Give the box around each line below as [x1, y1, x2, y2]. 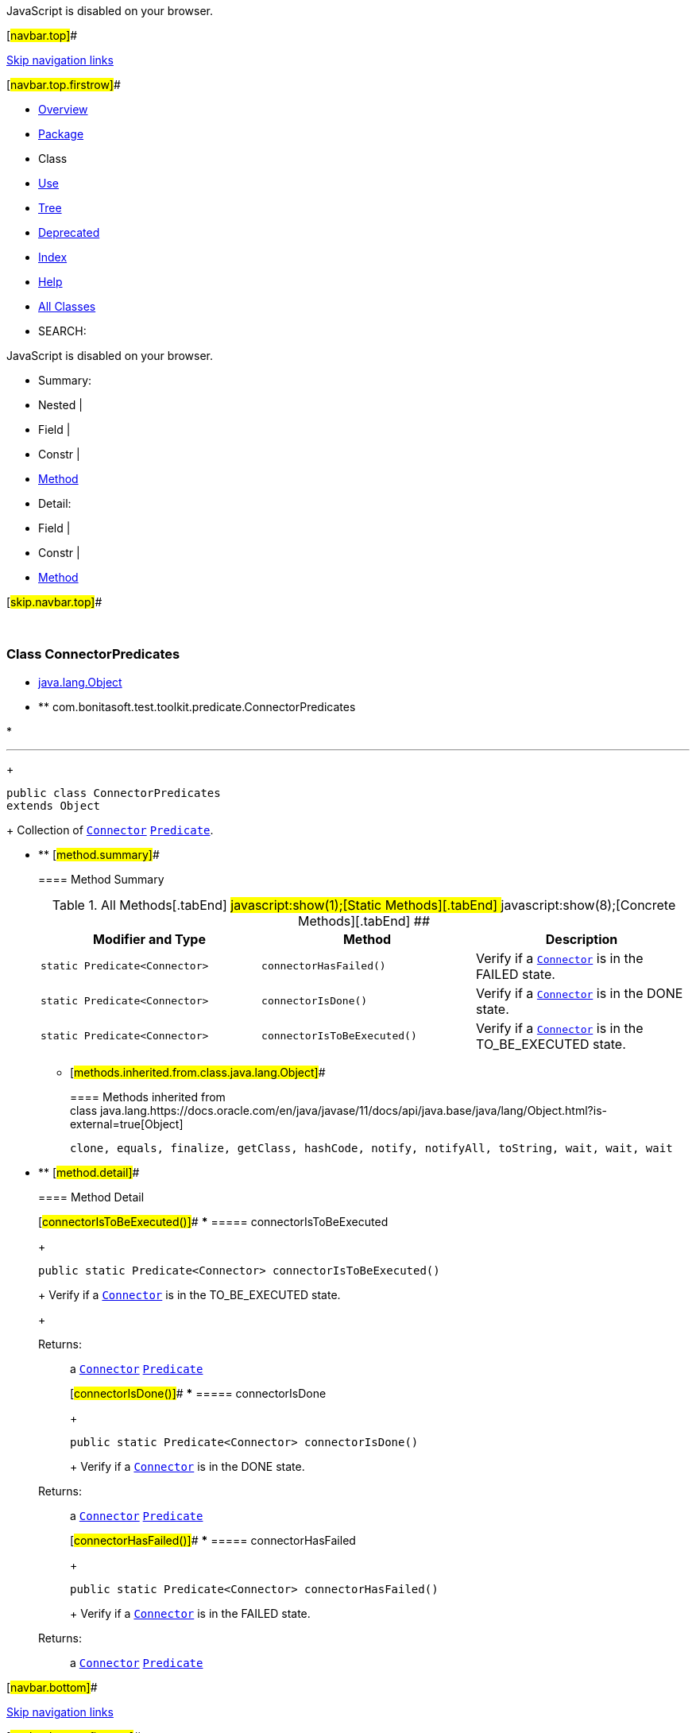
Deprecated [38, 226, 100, 239]
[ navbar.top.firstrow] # [6, 78, 121, 91]
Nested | [38, 398, 83, 412]
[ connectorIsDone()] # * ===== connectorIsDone [70, 1386, 327, 1400]
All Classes [38, 300, 96, 313]
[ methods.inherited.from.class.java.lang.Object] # [70, 1065, 326, 1079]
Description [545, 930, 618, 947]
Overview [38, 103, 88, 116]
